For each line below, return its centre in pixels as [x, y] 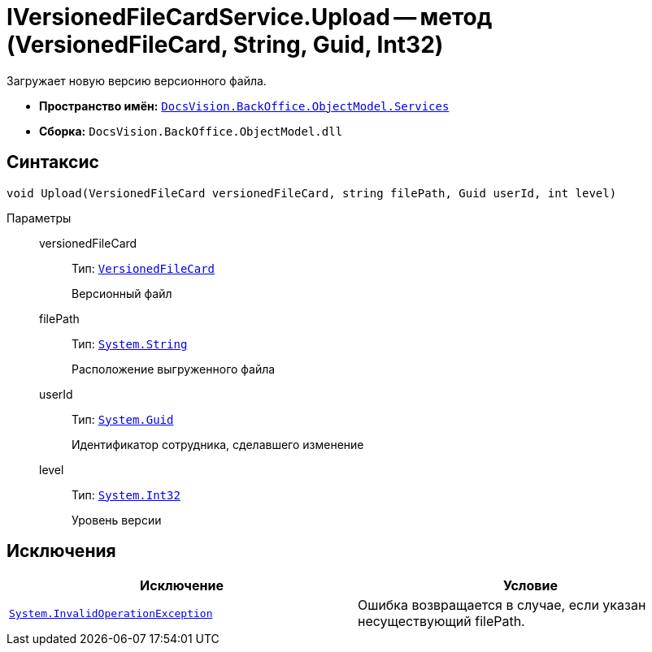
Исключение [182, 586]
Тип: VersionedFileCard [143, 268]
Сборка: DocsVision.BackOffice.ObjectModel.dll [191, 131]
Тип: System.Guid [123, 419]
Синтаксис [53, 162]
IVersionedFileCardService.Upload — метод [250, 17]
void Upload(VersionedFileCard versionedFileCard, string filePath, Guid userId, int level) [312, 193]
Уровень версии [117, 520]
